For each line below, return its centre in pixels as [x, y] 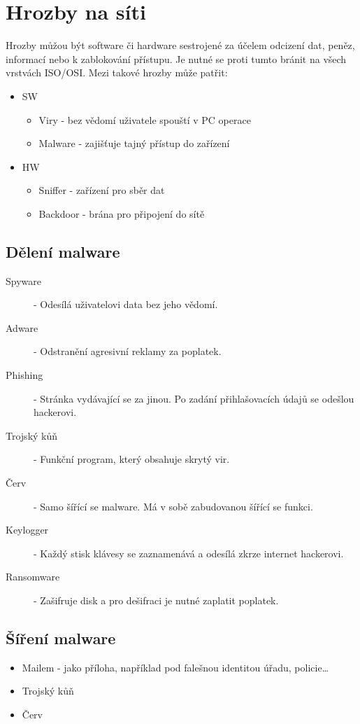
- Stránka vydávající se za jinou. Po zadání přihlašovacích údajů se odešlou [194, 398]
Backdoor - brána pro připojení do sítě [122, 213]
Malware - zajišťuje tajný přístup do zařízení [134, 143]
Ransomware [33, 577]
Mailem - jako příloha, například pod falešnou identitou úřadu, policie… [175, 667]
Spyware [23, 280]
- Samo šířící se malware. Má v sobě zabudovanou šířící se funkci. [173, 506]
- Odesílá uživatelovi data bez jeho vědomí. [126, 304]
